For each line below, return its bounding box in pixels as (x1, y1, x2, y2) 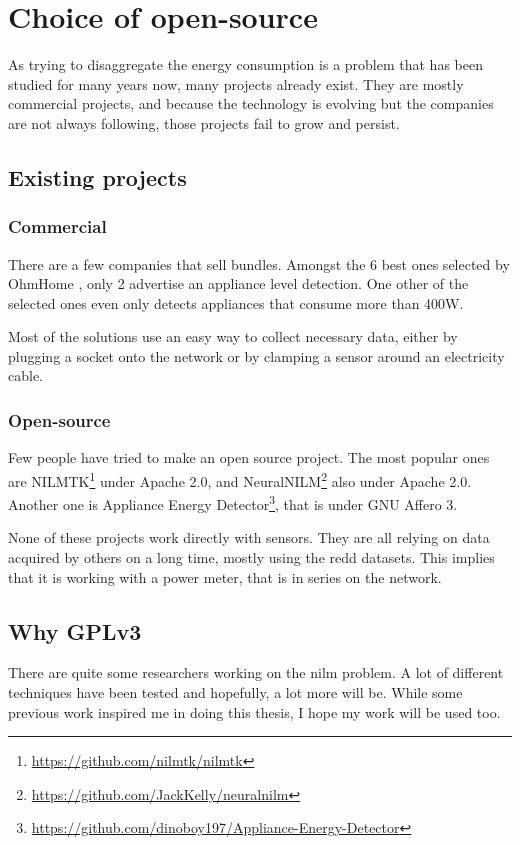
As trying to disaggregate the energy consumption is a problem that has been (8, 54, 483, 75)
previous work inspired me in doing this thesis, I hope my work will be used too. (8, 701, 501, 722)
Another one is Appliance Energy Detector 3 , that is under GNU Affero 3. (8, 491, 458, 514)
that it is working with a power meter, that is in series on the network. (8, 566, 442, 587)
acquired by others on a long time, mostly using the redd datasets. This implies (8, 546, 495, 567)
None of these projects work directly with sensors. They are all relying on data (8, 527, 490, 548)
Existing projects (8, 161, 187, 192)
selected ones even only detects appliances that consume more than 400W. (8, 292, 464, 313)
